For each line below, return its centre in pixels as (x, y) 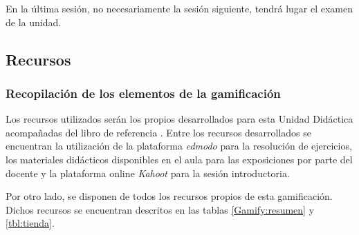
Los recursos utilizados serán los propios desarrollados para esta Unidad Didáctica (179, 119)
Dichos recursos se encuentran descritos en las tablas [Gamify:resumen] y (160, 209)
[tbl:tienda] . (30, 223)
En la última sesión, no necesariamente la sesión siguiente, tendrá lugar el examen (179, 8)
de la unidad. (34, 22)
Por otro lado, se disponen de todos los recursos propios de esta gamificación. (169, 196)
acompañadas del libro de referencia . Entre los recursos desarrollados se (159, 132)
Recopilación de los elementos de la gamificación (143, 93)
